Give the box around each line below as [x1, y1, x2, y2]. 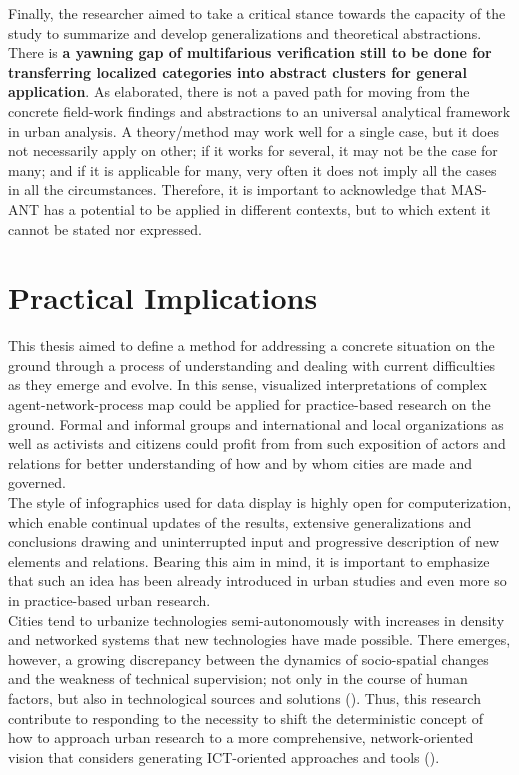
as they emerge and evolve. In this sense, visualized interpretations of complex [8, 374, 487, 395]
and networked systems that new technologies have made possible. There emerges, [8, 629, 511, 650]
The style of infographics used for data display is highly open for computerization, [8, 492, 512, 512]
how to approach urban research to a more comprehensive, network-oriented [8, 727, 474, 748]
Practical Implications [8, 277, 318, 318]
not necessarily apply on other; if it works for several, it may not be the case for [8, 140, 498, 161]
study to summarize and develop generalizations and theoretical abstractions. [8, 22, 482, 43]
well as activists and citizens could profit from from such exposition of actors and [8, 433, 506, 454]
